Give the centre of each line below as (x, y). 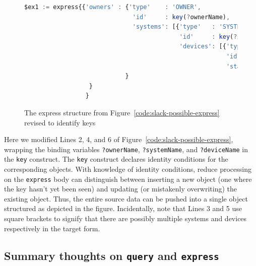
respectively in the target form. (52, 228)
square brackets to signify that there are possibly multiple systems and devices (125, 218)
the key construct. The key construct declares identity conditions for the (116, 159)
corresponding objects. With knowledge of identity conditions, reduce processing (128, 169)
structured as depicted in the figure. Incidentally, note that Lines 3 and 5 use (123, 208)
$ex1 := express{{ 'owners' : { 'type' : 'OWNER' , (113, 7)
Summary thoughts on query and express (112, 255)
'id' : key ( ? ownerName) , (181, 17)
